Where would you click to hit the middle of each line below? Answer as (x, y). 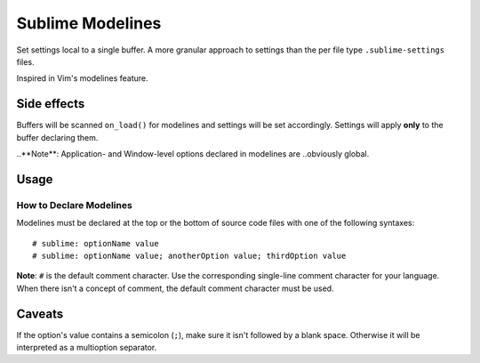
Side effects (51, 104)
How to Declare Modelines (74, 205)
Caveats (40, 314)
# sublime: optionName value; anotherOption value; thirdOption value (189, 255)
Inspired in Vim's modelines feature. (82, 78)
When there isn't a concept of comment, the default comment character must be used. (175, 288)
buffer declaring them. (57, 137)
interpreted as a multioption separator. (87, 348)
